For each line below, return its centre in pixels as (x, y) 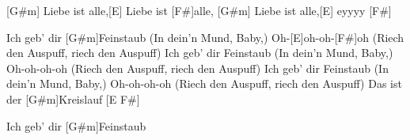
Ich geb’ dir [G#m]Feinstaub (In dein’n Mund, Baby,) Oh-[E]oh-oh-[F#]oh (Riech (205, 37)
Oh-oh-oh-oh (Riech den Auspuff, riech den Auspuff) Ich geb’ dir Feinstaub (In (197, 68)
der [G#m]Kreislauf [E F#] (73, 98)
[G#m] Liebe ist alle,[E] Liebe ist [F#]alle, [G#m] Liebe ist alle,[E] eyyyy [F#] (199, 10)
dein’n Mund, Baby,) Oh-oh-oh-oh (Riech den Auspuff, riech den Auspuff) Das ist (204, 83)
